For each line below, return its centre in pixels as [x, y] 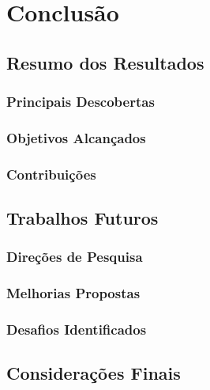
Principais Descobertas [81, 102]
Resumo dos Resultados [105, 62]
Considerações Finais [94, 373]
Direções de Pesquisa [75, 257]
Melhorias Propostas [73, 293]
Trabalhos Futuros [82, 218]
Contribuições [51, 174]
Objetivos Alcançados [76, 137]
